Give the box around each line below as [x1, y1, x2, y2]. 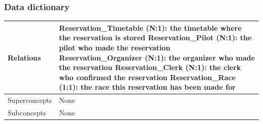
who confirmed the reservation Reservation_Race [59, 72, 236, 82]
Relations [8, 52, 41, 63]
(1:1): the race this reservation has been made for [59, 82, 236, 92]
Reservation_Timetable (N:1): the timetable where [59, 22, 242, 33]
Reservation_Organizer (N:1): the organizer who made [59, 52, 255, 63]
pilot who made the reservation [59, 42, 170, 52]
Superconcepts [8, 95, 52, 105]
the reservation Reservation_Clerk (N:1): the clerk [59, 62, 241, 73]
